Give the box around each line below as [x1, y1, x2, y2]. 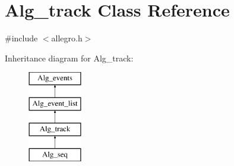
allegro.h [51, 32, 83, 44]
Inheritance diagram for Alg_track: [5, 51, 134, 64]
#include [5, 32, 38, 44]
